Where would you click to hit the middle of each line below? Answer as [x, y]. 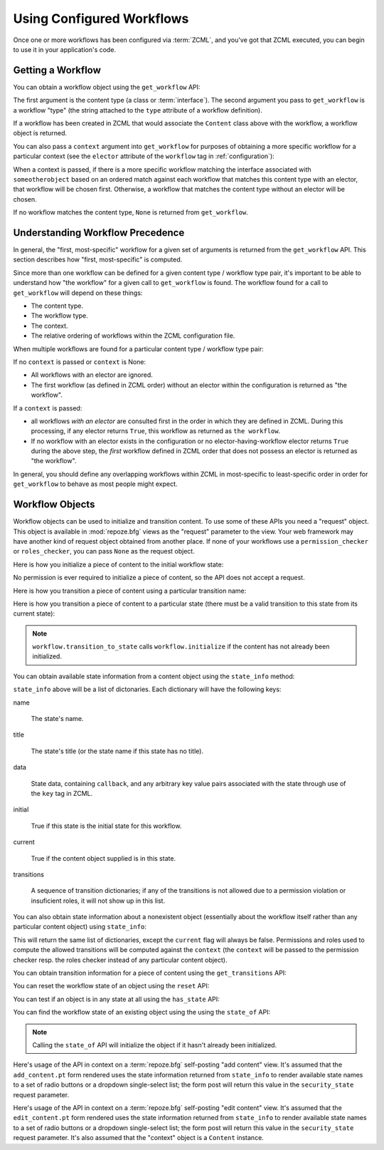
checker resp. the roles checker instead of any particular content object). [120, 960]
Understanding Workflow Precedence [99, 233]
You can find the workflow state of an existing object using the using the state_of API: [142, 1012]
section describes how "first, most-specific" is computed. [98, 259]
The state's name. [57, 719]
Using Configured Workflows [101, 19]
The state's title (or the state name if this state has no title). [117, 751]
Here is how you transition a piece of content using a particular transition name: [130, 591]
